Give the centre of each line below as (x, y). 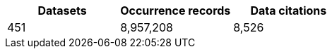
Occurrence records (176, 11)
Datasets (62, 11)
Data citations (289, 11)
